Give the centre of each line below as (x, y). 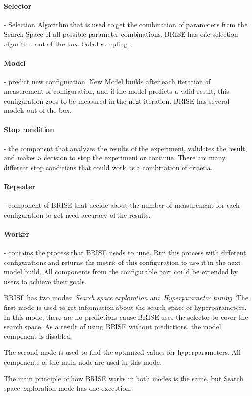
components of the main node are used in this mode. (83, 362)
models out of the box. (38, 110)
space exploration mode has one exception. (68, 388)
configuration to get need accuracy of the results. (77, 214)
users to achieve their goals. (45, 281)
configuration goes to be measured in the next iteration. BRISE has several (117, 100)
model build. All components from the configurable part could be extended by (121, 272)
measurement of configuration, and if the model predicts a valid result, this (116, 91)
